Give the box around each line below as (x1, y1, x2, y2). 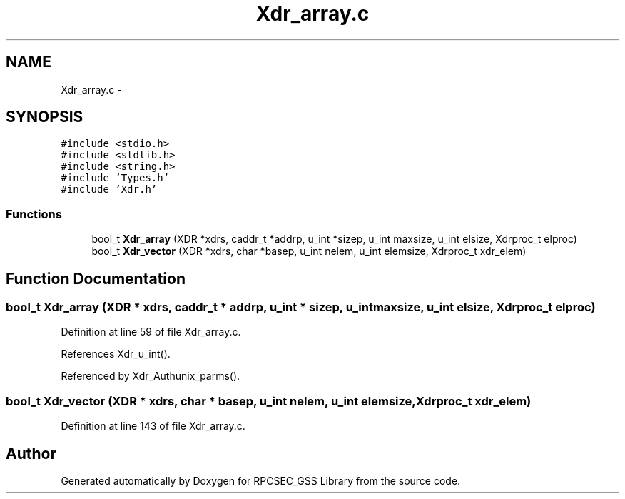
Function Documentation (6, 269, 186, 288)
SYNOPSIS (6, 108, 83, 126)
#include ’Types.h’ (61, 172, 170, 184)
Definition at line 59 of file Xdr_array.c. (61, 326, 241, 338)
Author (6, 444, 56, 463)
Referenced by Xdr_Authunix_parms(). (61, 370, 240, 383)
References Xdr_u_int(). (61, 348, 171, 361)
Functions (6, 206, 62, 221)
